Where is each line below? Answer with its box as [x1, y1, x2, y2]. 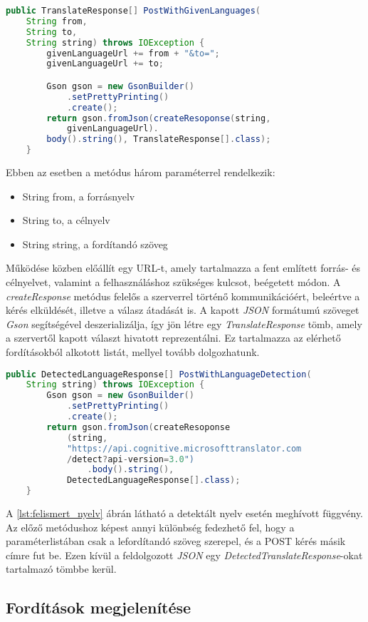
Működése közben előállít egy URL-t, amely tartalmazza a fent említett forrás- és [6, 260, 361, 275]
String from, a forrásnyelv [22, 188, 135, 203]
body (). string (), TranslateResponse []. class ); [46, 134, 271, 145]
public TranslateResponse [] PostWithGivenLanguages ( [6, 6, 261, 16]
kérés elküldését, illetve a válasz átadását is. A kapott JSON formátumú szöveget [6, 302, 359, 317]
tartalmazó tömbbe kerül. [6, 561, 117, 576]
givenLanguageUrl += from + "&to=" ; [46, 48, 220, 58]
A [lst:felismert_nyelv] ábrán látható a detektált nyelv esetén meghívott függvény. [6, 506, 364, 521]
